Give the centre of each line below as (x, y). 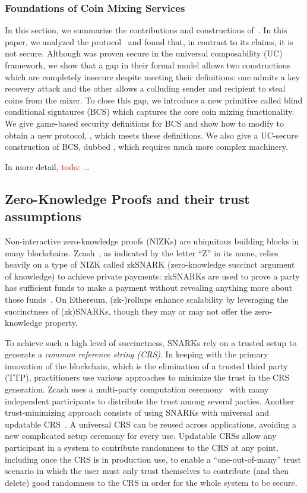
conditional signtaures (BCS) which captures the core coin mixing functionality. (150, 112)
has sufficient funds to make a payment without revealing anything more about (149, 288)
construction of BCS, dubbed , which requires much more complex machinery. (146, 147)
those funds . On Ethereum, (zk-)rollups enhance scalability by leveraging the (147, 299)
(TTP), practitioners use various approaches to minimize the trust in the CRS (147, 377)
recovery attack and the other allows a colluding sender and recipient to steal (145, 88)
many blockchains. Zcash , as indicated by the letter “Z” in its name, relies (142, 252)
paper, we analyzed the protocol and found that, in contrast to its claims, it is (149, 41)
